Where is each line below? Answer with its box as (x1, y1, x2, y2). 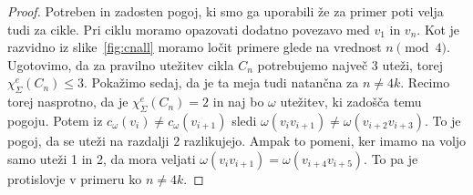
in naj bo (212, 92, 264, 111)
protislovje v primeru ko (7, 169, 142, 188)
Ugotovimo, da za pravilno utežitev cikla (7, 55, 234, 74)
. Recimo (400, 73, 450, 92)
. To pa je (364, 149, 418, 168)
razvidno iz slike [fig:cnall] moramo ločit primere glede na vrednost (7, 37, 382, 56)
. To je (424, 110, 461, 129)
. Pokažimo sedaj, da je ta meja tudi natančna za (84, 73, 359, 92)
